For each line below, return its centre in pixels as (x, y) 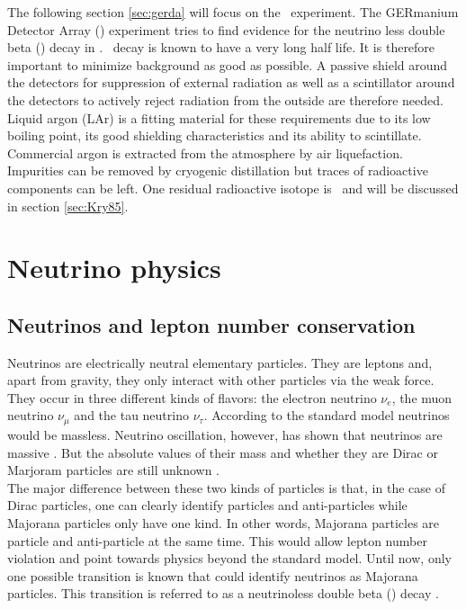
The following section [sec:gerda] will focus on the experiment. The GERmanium (233, 12)
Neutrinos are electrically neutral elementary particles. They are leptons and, (220, 362)
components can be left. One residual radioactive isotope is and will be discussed (233, 188)
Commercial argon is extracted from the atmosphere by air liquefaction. (205, 152)
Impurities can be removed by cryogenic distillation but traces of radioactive (218, 170)
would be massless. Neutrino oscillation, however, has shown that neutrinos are (225, 434)
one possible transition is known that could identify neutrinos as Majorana (213, 575)
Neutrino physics (114, 268)
